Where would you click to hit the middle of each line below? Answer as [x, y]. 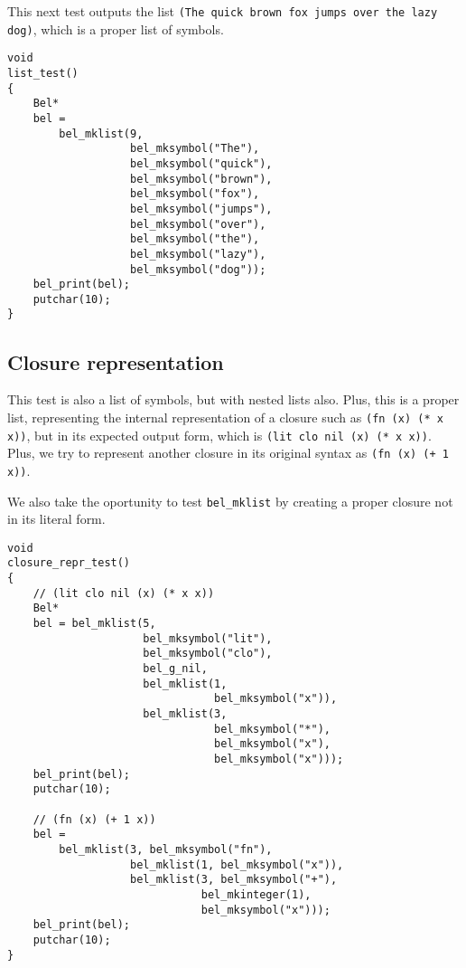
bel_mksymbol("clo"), [208, 654]
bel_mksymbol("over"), [198, 224]
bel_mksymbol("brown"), [201, 179]
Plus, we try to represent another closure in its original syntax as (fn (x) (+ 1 [228, 453]
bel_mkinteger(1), [256, 894]
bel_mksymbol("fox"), [195, 194]
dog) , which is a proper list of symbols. [116, 28]
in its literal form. [56, 519]
